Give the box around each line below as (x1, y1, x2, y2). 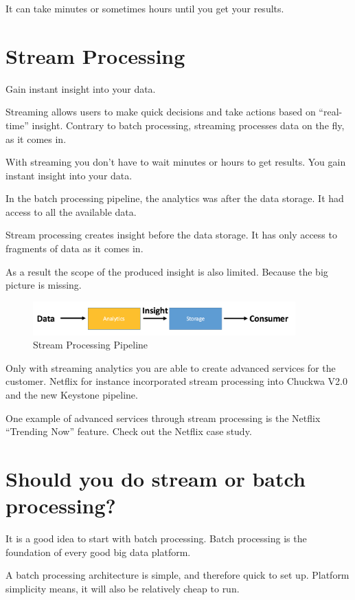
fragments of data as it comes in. (5, 241, 144, 256)
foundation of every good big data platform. (5, 544, 191, 559)
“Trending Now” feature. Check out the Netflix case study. (5, 424, 252, 438)
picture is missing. (5, 278, 82, 292)
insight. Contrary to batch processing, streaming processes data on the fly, (32, 118, 345, 132)
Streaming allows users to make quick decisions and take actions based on (5, 104, 316, 119)
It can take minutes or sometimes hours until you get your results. (5, 1, 284, 15)
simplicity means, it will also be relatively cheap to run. (5, 581, 240, 595)
